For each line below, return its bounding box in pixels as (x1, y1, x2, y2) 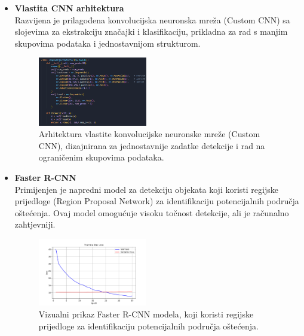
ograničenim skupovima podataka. (38, 151, 164, 164)
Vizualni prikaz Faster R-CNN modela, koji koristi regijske (38, 308, 254, 320)
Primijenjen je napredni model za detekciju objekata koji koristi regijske (14, 183, 278, 195)
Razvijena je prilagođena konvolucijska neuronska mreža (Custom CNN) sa (14, 13, 290, 26)
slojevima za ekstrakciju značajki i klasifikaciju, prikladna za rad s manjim (14, 25, 288, 38)
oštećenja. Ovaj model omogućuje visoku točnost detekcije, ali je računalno (14, 206, 289, 219)
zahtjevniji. (14, 218, 56, 231)
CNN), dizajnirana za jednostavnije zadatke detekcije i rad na (38, 139, 265, 152)
